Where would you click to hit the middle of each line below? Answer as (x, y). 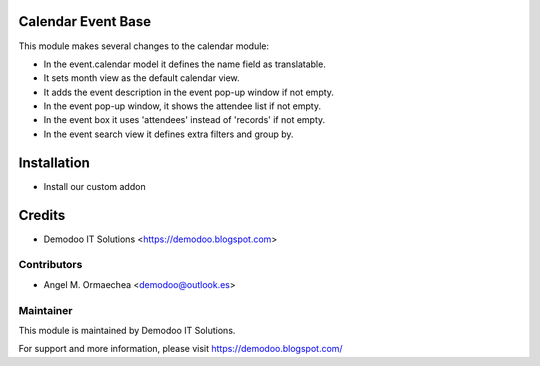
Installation (54, 162)
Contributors (50, 265)
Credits (42, 215)
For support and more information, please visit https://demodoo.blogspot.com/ (181, 349)
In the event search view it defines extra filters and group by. (168, 134)
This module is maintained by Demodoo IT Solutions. (127, 330)
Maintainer (45, 310)
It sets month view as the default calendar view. (141, 78)
